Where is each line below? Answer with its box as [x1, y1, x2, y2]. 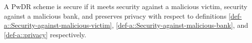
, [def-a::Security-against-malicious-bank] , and [112, 20, 248, 30]
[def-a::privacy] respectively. [4, 29, 86, 39]
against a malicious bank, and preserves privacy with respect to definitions [4, 11, 227, 21]
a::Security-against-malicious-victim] [4, 20, 112, 30]
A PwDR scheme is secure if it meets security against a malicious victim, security [4, 1, 248, 11]
